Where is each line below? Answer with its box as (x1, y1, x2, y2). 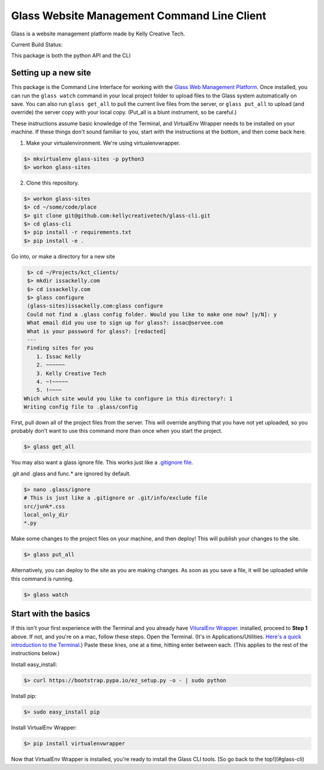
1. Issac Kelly (36, 353, 81, 360)
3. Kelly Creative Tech (36, 370, 106, 377)
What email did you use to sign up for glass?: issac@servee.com (27, 319, 223, 326)
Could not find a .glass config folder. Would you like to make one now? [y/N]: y (27, 311, 277, 318)
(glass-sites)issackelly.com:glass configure (27, 302, 163, 310)
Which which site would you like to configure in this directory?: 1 (23, 395, 233, 402)
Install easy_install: (11, 661, 58, 668)
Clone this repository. (26, 179, 79, 186)
